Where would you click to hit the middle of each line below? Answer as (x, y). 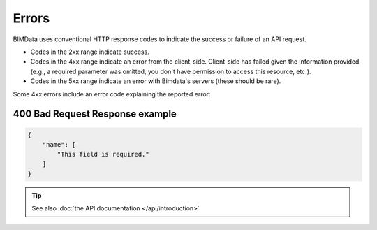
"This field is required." (103, 154)
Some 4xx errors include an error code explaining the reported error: (112, 94)
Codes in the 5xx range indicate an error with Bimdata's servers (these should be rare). (156, 81)
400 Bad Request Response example (95, 114)
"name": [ (59, 144)
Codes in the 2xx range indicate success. (90, 52)
